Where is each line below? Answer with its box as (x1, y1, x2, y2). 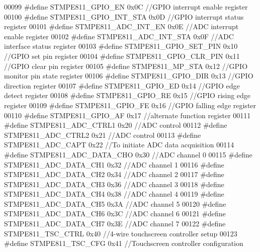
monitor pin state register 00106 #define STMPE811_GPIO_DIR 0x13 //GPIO (4, 70, 253, 81)
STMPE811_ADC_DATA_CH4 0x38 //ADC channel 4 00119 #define (4, 189, 224, 199)
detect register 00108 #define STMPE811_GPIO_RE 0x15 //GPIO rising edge (4, 90, 251, 101)
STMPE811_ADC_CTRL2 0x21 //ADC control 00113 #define (4, 129, 201, 140)
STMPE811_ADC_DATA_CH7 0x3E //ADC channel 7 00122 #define (4, 218, 226, 229)
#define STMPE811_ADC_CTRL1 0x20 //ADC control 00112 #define (4, 120, 227, 130)
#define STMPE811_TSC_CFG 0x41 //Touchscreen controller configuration (4, 238, 243, 248)
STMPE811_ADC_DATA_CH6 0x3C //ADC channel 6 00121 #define (4, 208, 226, 219)
